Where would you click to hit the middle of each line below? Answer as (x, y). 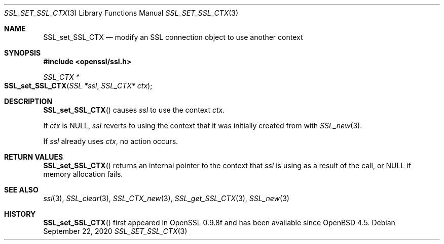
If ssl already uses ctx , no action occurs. (111, 141)
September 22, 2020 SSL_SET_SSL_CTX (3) (115, 231)
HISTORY (20, 214)
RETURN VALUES (34, 157)
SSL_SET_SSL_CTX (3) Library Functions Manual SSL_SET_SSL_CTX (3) (121, 13)
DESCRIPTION (28, 101)
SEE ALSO (21, 190)
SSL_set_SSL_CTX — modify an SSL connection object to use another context (173, 37)
